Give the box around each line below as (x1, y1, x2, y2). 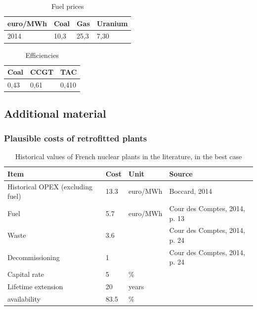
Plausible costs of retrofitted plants (4, 132, 147, 144)
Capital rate (7, 269, 44, 279)
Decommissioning (7, 252, 60, 262)
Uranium (96, 18, 128, 28)
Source (169, 168, 193, 178)
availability (7, 293, 41, 304)
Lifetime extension (7, 281, 63, 292)
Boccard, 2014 (169, 186, 213, 196)
